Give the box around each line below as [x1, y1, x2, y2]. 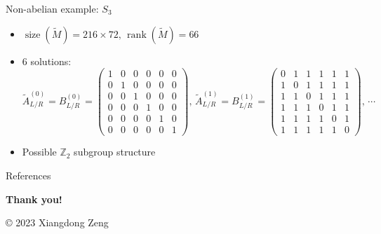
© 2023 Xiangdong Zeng [6, 215, 109, 230]
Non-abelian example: [6, 1, 99, 15]
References [6, 168, 51, 183]
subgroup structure [74, 144, 156, 159]
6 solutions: [22, 53, 72, 68]
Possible [22, 144, 57, 159]
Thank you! [6, 191, 62, 206]
